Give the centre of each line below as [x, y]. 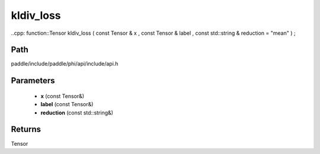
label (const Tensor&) [67, 104]
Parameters [33, 81]
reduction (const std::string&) [77, 113]
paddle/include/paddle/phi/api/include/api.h [65, 64]
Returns [26, 130]
